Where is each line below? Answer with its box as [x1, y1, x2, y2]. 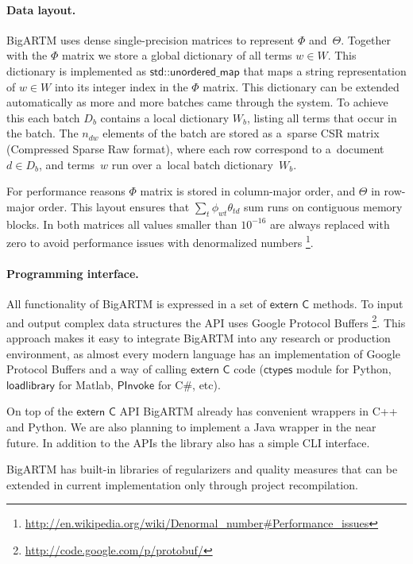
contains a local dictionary [100, 109, 230, 126]
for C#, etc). [157, 376, 221, 392]
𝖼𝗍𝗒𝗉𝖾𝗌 [263, 365, 293, 377]
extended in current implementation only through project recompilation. [6, 476, 358, 493]
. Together [341, 31, 391, 48]
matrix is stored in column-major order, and [140, 183, 356, 199]
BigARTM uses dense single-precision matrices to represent [6, 31, 295, 48]
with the [6, 47, 48, 64]
